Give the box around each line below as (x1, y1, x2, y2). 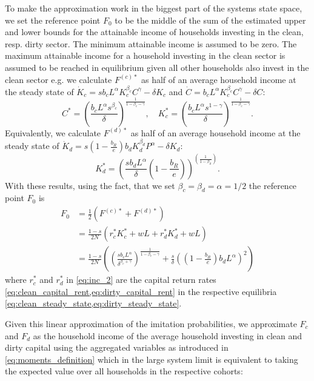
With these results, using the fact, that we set (5, 179, 175, 191)
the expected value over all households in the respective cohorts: (5, 365, 243, 377)
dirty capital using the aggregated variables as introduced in (5, 341, 229, 354)
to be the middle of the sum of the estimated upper (115, 13, 306, 26)
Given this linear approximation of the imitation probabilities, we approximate (5, 317, 297, 330)
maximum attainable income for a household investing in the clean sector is (5, 49, 286, 62)
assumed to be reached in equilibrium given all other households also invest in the (5, 61, 309, 73)
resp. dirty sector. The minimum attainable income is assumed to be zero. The (5, 37, 297, 50)
